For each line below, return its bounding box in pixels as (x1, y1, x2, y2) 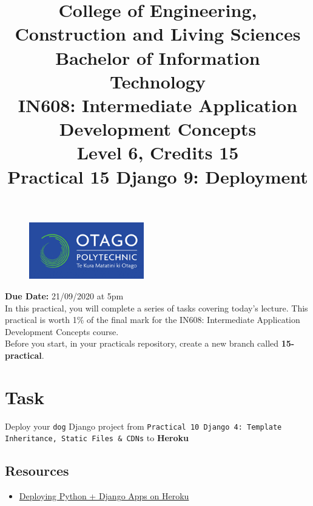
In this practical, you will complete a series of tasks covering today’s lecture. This (5, 301, 308, 314)
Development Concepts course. (5, 325, 119, 338)
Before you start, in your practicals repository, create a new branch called (5, 337, 279, 350)
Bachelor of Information (55, 45, 260, 70)
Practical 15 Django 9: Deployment (7, 164, 308, 188)
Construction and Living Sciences (15, 21, 301, 46)
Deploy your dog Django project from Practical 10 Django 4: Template (5, 419, 282, 432)
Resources (5, 461, 69, 480)
